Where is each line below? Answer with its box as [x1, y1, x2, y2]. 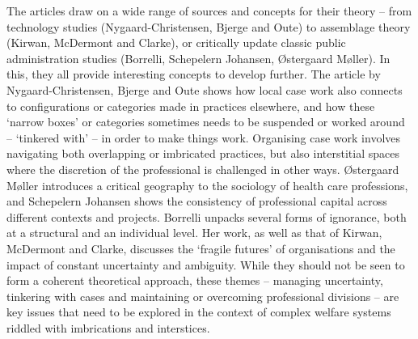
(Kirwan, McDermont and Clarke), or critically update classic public [6, 34, 346, 51]
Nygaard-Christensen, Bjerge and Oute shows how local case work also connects [6, 81, 403, 98]
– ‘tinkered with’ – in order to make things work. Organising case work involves [6, 129, 401, 146]
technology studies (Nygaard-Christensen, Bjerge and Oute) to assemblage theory [6, 18, 411, 35]
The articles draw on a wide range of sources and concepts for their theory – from [6, 2, 412, 19]
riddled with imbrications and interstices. [6, 319, 210, 336]
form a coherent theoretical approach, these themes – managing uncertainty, [6, 272, 383, 289]
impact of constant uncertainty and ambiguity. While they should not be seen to [6, 256, 405, 273]
